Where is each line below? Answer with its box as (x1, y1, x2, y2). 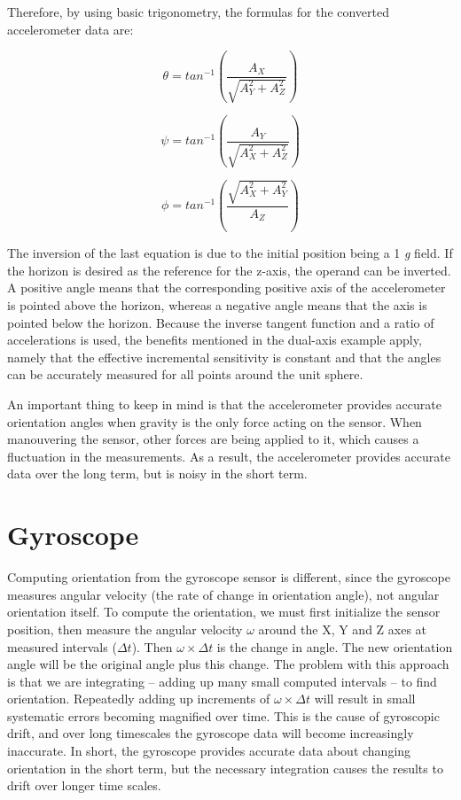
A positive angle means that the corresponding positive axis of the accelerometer (7, 278, 446, 297)
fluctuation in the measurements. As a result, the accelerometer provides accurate (7, 447, 450, 465)
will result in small (314, 689, 416, 708)
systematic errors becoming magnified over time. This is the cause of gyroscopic (7, 706, 440, 725)
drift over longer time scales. (7, 776, 161, 795)
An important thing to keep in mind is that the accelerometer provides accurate (7, 395, 441, 414)
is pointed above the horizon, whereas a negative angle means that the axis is (7, 296, 427, 315)
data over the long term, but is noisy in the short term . (7, 464, 308, 483)
